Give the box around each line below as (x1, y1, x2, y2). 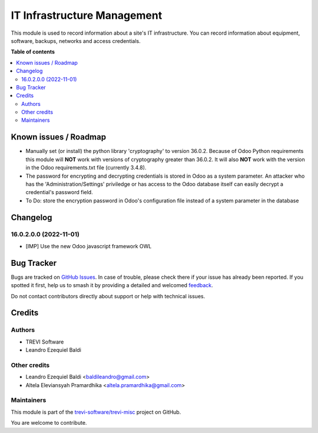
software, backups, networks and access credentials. (11, 37, 141, 44)
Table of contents (11, 48, 55, 55)
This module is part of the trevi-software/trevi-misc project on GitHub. (11, 408, 181, 415)
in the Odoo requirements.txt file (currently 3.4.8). (25, 164, 147, 171)
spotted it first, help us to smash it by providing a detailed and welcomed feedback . (11, 282, 213, 289)
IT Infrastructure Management (11, 9, 163, 22)
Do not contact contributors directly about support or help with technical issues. (11, 292, 206, 299)
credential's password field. (25, 189, 94, 196)
